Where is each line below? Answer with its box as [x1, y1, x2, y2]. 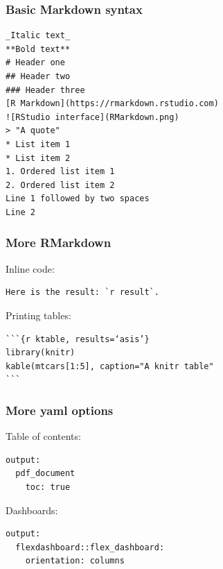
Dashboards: [6, 502, 58, 517]
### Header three [6, 85, 85, 95]
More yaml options [6, 401, 114, 418]
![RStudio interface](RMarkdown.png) [6, 112, 179, 122]
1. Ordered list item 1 [6, 167, 115, 177]
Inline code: [6, 261, 55, 275]
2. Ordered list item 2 [6, 180, 115, 190]
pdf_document [15, 468, 75, 479]
